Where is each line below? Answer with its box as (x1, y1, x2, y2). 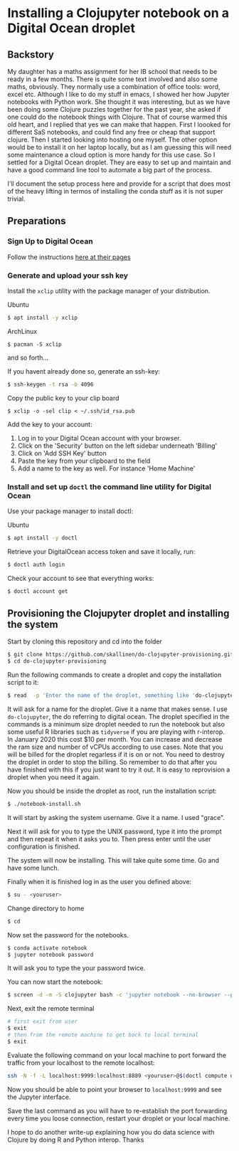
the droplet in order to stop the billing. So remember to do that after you (7, 758, 217, 767)
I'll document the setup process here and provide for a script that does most (7, 179, 231, 188)
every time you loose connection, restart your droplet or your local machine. (7, 1114, 230, 1123)
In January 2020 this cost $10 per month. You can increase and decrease (7, 735, 223, 744)
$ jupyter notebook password (7, 951, 94, 958)
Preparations (7, 215, 66, 227)
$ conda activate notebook (7, 945, 87, 952)
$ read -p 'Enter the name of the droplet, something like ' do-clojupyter (7, 692, 237, 699)
